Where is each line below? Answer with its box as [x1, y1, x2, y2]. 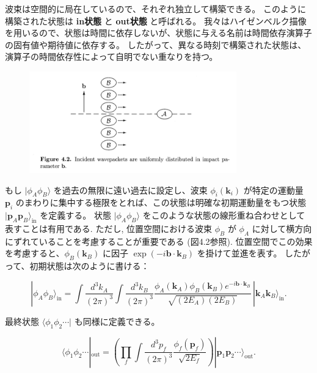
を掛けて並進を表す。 [197, 247, 282, 259]
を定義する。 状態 [40, 209, 111, 222]
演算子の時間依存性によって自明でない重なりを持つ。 [5, 50, 218, 63]
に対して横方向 [252, 222, 312, 234]
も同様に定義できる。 [74, 314, 160, 327]
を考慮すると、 [5, 247, 65, 259]
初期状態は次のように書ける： [29, 259, 150, 272]
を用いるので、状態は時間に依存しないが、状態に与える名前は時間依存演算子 [5, 26, 312, 39]
